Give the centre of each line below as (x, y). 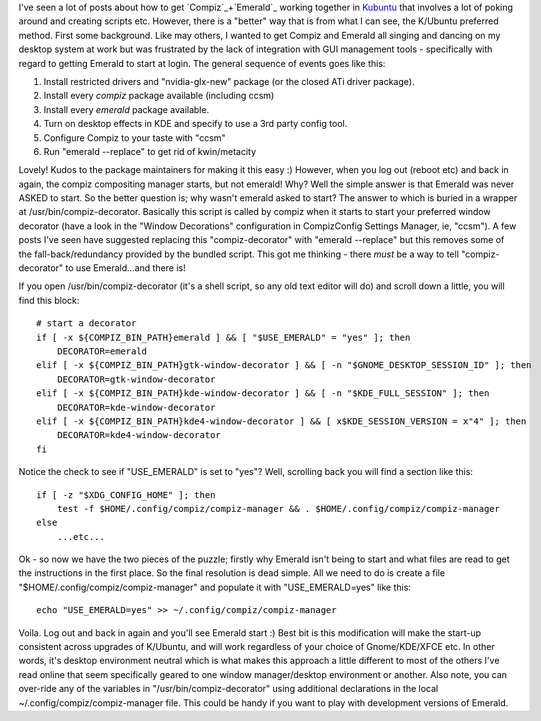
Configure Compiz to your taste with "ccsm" (134, 137)
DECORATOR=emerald (102, 351)
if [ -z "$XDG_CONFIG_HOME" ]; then (126, 494)
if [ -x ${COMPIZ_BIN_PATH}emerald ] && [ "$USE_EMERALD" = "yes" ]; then (223, 337)
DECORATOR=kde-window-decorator (136, 407)
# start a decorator (86, 323)
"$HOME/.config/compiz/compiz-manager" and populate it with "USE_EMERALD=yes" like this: (215, 587)
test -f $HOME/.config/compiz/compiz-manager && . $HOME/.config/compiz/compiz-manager (278, 508)
